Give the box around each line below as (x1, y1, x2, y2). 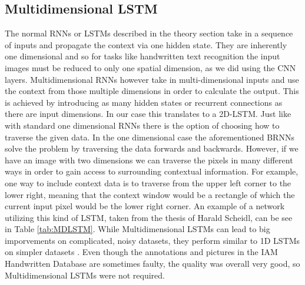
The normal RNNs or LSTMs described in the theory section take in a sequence (5, 27, 293, 39)
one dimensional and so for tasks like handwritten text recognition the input (5, 50, 280, 62)
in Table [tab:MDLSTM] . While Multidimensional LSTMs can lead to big (5, 223, 270, 235)
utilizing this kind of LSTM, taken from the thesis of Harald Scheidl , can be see (5, 211, 293, 223)
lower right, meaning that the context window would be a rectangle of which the (5, 188, 295, 200)
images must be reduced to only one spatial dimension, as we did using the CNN (5, 61, 296, 73)
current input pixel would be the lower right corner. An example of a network (5, 200, 285, 212)
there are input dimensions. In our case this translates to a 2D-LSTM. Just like (5, 108, 291, 120)
